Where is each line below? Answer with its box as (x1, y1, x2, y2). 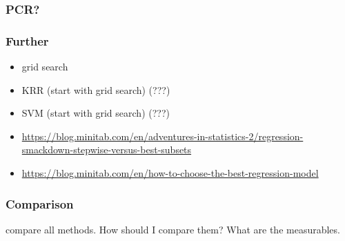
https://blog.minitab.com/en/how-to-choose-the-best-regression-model (21, 166, 319, 180)
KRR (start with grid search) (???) (21, 82, 170, 97)
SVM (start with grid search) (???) (21, 106, 170, 120)
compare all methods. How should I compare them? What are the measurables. (6, 222, 340, 236)
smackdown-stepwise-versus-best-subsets (21, 142, 192, 157)
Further (6, 32, 49, 49)
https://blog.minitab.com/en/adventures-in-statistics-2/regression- (21, 128, 304, 143)
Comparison (6, 195, 74, 212)
